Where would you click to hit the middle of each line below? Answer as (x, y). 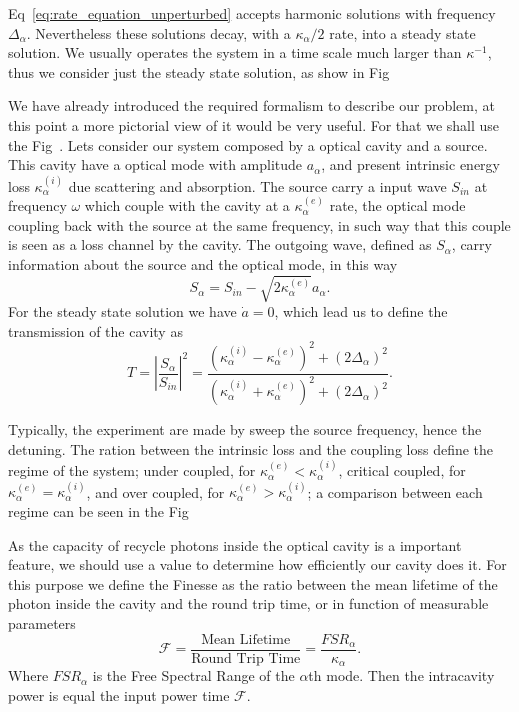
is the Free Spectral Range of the (193, 675)
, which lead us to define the (361, 311)
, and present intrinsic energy (410, 164)
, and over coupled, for (155, 491)
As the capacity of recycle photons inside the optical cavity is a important (235, 544)
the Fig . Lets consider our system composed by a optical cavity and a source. (248, 144)
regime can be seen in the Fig (98, 511)
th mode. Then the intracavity (401, 675)
